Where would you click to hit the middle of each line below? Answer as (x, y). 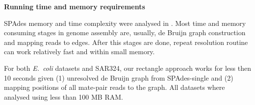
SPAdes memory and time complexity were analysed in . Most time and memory (125, 23)
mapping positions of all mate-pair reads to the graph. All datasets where (115, 87)
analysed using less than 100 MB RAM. (64, 96)
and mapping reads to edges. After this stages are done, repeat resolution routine (126, 42)
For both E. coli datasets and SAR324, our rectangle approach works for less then (127, 68)
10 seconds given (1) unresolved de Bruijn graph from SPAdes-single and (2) (119, 77)
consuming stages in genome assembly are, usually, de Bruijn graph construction (125, 32)
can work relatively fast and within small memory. (79, 52)
